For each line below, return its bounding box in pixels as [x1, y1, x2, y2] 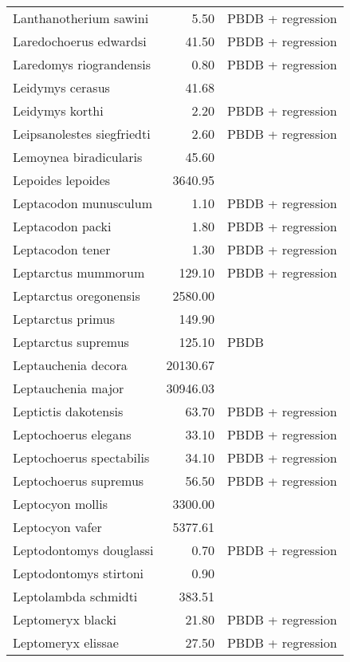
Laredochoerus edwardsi [13, 32, 147, 50]
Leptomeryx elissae [13, 633, 119, 652]
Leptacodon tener [13, 240, 111, 258]
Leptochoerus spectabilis [13, 448, 150, 467]
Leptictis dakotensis [13, 402, 124, 420]
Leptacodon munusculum [13, 194, 152, 212]
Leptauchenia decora [13, 356, 128, 374]
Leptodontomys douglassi [13, 541, 154, 559]
